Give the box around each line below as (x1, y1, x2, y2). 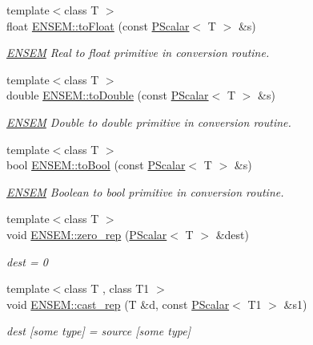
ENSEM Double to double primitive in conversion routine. (6, 113, 291, 130)
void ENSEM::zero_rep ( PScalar (6, 225, 167, 242)
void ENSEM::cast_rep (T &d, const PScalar (6, 295, 230, 312)
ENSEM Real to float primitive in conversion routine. (6, 44, 270, 61)
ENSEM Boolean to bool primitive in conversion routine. (6, 183, 284, 200)
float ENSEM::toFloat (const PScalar (6, 17, 190, 34)
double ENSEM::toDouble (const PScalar (6, 87, 209, 103)
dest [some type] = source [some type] (6, 323, 191, 339)
